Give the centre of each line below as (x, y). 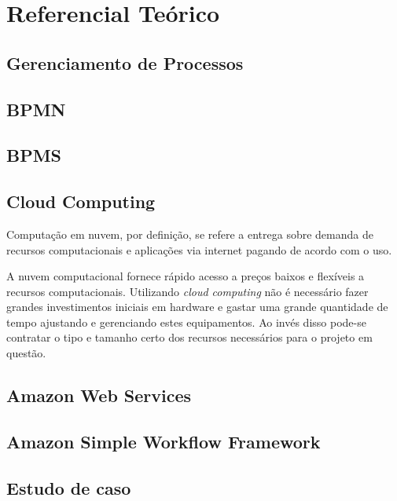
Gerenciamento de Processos (125, 62)
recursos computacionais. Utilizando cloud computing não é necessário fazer (187, 291)
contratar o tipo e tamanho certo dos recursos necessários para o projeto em (189, 337)
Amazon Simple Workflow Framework (164, 441)
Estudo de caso (69, 487)
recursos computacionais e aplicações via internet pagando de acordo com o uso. (199, 249)
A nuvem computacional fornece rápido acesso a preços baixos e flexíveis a (186, 276)
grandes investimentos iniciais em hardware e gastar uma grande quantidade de (197, 307)
